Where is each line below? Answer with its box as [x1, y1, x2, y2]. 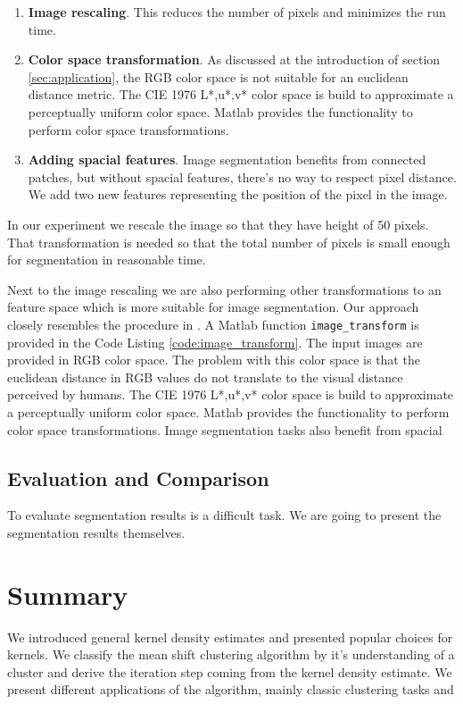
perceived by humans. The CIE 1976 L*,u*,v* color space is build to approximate [7, 385, 454, 404]
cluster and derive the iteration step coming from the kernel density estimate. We [7, 662, 452, 681]
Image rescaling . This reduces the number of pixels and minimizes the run [28, 3, 446, 21]
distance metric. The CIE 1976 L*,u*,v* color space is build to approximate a [28, 85, 454, 104]
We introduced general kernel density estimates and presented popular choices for [7, 627, 453, 646]
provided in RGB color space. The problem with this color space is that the [7, 350, 420, 369]
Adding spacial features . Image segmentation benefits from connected [28, 150, 426, 169]
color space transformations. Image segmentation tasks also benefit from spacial [7, 420, 442, 439]
